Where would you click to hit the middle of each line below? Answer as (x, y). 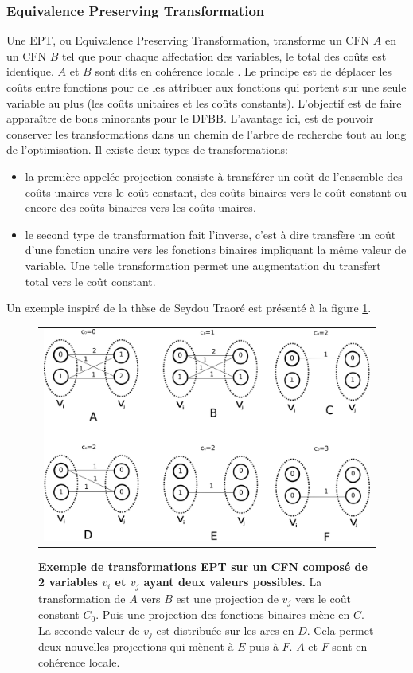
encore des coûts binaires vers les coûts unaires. (140, 207)
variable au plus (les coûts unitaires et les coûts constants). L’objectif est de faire (204, 102)
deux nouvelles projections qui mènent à (136, 646)
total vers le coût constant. (90, 281)
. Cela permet (340, 630)
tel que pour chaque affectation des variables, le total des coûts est (224, 55)
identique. (30, 71)
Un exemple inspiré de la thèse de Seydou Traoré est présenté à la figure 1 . (189, 308)
